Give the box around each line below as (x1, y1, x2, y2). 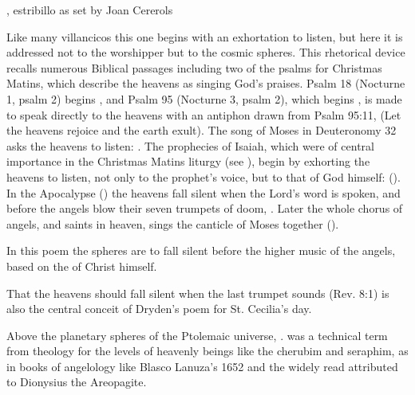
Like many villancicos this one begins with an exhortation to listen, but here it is (6, 28, 403, 45)
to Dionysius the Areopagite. (6, 373, 147, 390)
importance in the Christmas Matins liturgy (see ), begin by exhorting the (6, 153, 370, 170)
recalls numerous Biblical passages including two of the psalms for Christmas (6, 59, 382, 76)
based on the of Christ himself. (6, 257, 157, 274)
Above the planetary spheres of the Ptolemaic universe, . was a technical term (6, 327, 388, 343)
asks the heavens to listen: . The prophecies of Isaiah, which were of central (6, 137, 374, 154)
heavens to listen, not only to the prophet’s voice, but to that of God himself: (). (6, 168, 401, 185)
